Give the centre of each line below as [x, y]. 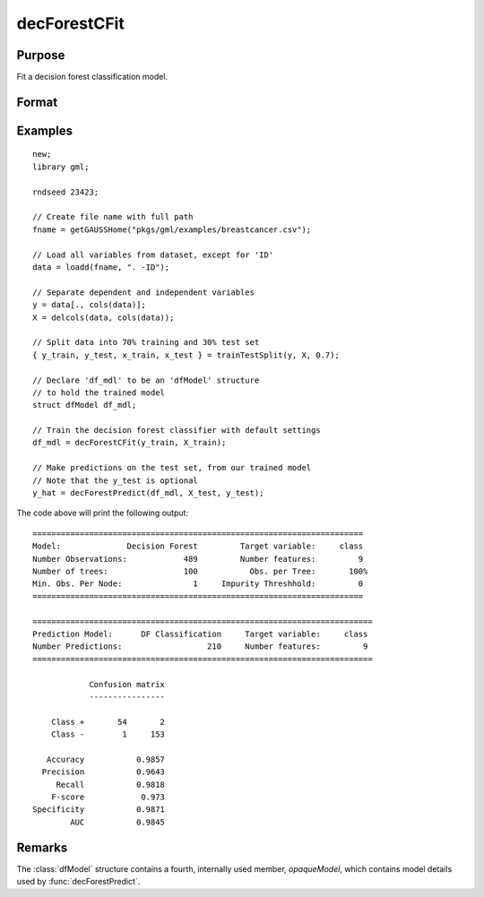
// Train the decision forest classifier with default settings [177, 431]
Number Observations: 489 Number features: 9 [198, 559]
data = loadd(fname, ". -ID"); [101, 267]
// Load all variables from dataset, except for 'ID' [153, 254]
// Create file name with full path [113, 217]
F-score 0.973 [108, 797]
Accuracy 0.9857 [106, 759]
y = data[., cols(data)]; [90, 305]
